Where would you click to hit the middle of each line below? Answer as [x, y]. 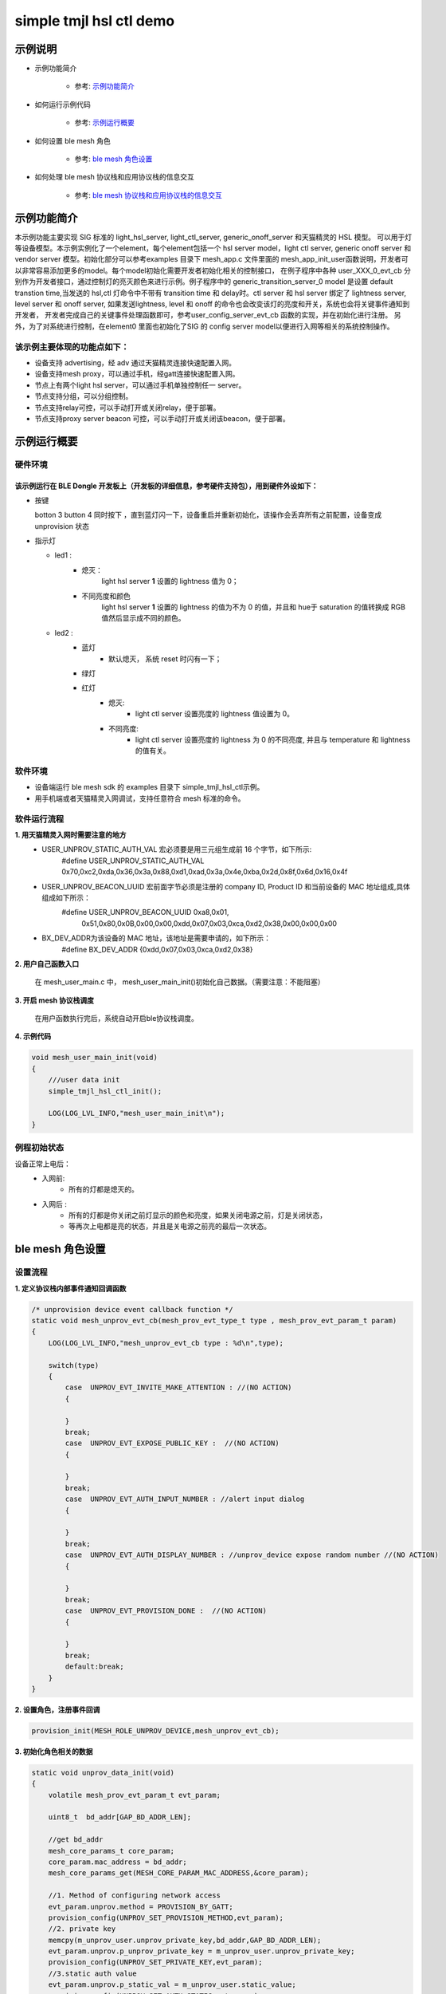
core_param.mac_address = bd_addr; [117, 1862]
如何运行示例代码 [63, 104]
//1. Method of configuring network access [134, 1895]
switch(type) [74, 1365]
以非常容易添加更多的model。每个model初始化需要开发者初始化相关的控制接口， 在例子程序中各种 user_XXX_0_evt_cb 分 [213, 270]
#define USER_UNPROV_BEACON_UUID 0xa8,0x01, [145, 912]
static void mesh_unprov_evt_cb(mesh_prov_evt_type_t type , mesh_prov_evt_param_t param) [214, 1320]
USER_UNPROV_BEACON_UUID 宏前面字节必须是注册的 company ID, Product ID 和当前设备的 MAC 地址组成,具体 [226, 886]
